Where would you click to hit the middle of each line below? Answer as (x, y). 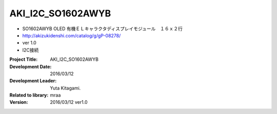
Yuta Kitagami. (65, 88)
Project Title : (24, 59)
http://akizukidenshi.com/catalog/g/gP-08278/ (72, 35)
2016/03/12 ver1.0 (69, 102)
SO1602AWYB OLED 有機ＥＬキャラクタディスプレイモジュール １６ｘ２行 (103, 29)
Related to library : (29, 95)
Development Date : (31, 66)
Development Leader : (33, 81)
